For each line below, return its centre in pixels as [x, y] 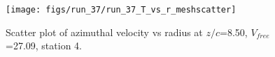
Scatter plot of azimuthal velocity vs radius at [104, 32]
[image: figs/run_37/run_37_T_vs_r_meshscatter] [121, 10]
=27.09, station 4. [44, 46]
